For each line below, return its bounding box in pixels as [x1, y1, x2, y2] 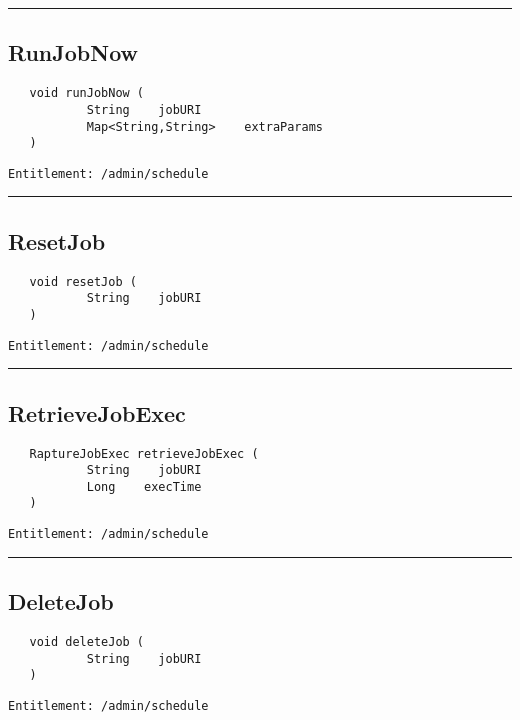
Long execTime [86, 479, 202, 494]
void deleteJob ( [29, 635, 145, 649]
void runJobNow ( [29, 86, 145, 101]
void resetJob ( [29, 274, 137, 289]
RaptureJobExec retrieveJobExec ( [29, 446, 259, 461]
